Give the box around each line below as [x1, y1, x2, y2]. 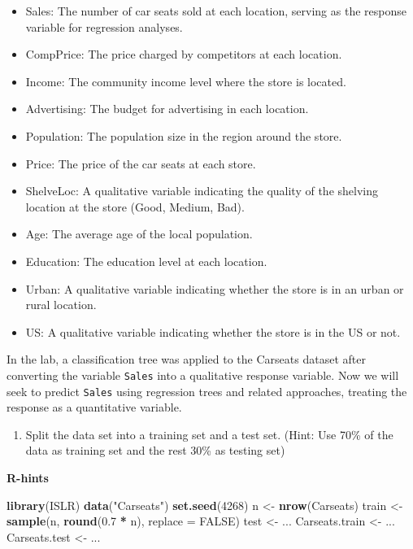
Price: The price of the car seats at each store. [25, 155, 256, 172]
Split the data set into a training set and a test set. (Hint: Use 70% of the [25, 425, 393, 442]
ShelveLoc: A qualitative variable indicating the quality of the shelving [25, 182, 378, 199]
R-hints [7, 469, 49, 486]
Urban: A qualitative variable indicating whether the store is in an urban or [25, 280, 404, 297]
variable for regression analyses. [25, 18, 183, 35]
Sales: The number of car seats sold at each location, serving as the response [25, 2, 406, 19]
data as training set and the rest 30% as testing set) [25, 442, 285, 459]
